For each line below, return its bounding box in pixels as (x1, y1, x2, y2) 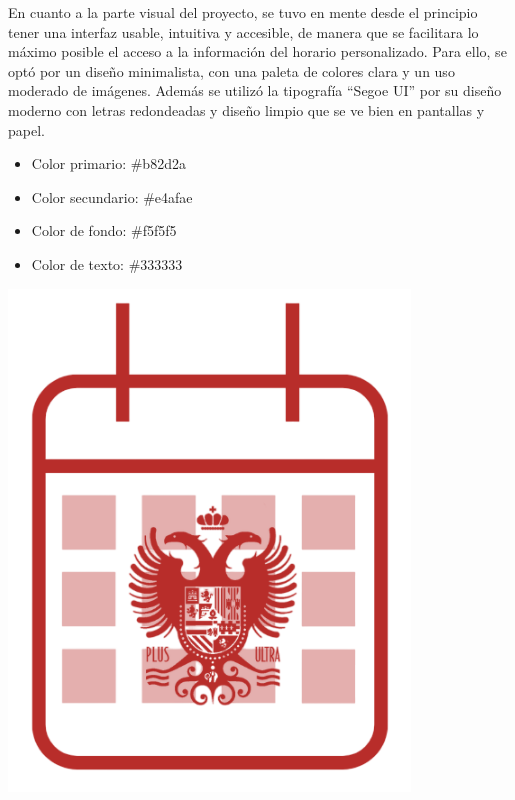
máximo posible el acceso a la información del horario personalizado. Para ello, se (8, 41, 507, 62)
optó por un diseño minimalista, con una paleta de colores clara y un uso (8, 60, 455, 81)
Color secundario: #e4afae (31, 186, 193, 207)
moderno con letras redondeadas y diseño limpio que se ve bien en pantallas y (8, 99, 485, 120)
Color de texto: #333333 (31, 253, 183, 274)
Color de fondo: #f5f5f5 (31, 220, 177, 241)
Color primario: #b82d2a (31, 153, 186, 174)
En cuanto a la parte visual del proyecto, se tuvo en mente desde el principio (8, 2, 478, 22)
